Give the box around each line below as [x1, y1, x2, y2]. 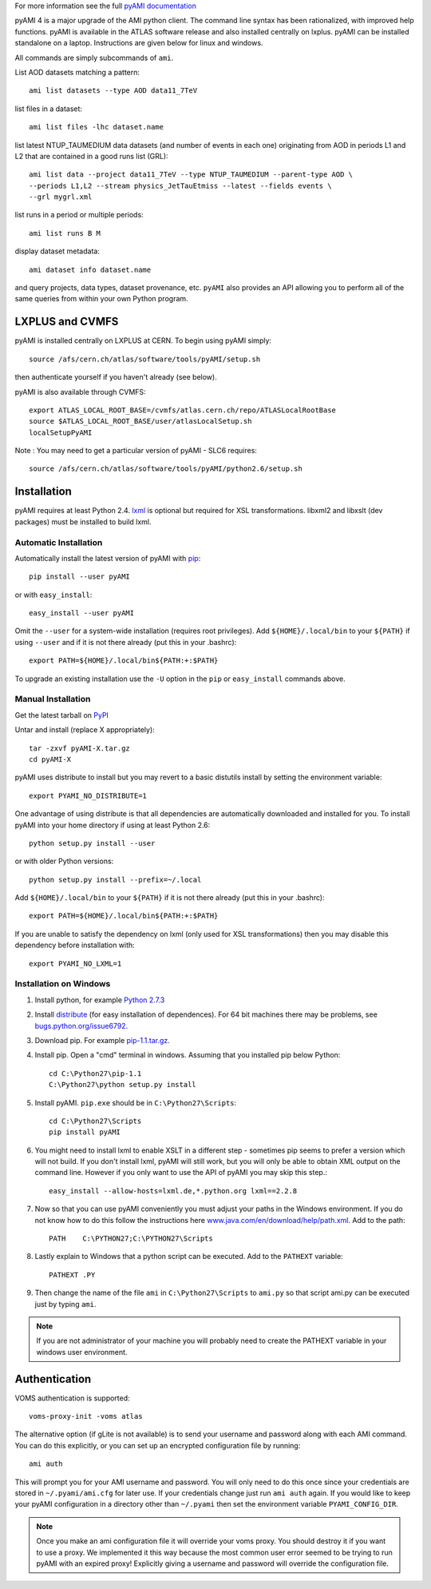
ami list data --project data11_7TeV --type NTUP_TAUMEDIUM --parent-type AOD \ [29, 170, 354, 179]
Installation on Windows [14, 978, 111, 990]
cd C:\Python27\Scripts [49, 1116, 142, 1125]
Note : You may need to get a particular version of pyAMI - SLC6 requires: [14, 446, 257, 456]
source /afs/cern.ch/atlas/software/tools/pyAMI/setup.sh [29, 354, 261, 364]
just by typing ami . [34, 1299, 97, 1308]
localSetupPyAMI [29, 428, 93, 437]
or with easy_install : [14, 590, 93, 599]
